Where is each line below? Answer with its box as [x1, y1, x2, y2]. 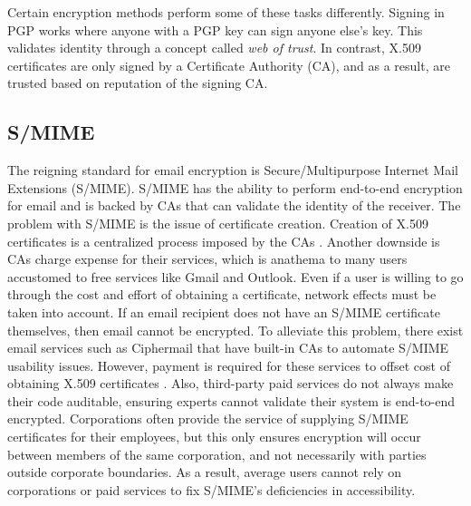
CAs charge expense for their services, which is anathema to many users [7, 249, 408, 268]
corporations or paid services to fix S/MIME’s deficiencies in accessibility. [7, 480, 416, 499]
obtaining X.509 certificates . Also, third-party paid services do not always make [7, 374, 454, 393]
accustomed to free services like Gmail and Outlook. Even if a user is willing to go [7, 267, 464, 286]
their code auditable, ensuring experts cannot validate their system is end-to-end [7, 391, 456, 410]
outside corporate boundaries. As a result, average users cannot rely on [7, 462, 402, 482]
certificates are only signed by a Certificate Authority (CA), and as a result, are [7, 55, 450, 74]
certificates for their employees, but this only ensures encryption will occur [7, 427, 421, 446]
